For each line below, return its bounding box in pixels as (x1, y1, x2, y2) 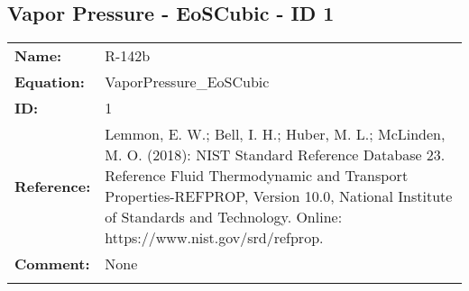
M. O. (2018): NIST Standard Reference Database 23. (105, 144, 446, 166)
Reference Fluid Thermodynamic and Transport (105, 165, 409, 186)
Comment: (14, 253, 90, 275)
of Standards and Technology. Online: (105, 206, 343, 228)
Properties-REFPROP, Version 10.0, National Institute (105, 186, 453, 207)
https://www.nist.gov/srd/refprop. (105, 227, 324, 249)
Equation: (14, 71, 85, 93)
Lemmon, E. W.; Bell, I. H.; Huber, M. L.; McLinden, (105, 123, 446, 145)
